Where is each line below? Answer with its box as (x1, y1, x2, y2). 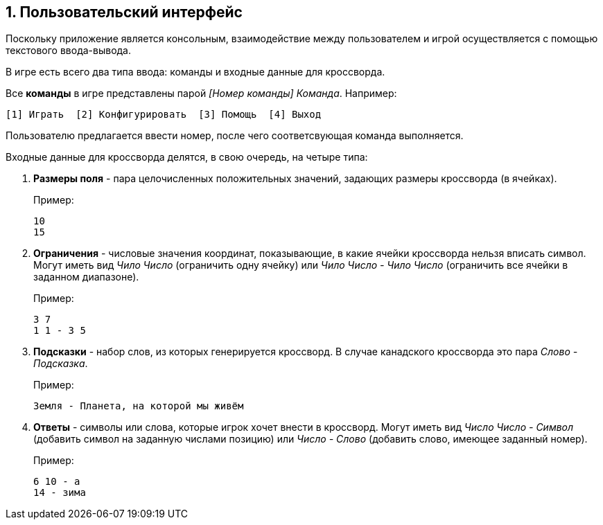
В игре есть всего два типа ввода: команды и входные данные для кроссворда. (6, 66, 385, 78)
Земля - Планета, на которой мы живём (33, 400, 244, 412)
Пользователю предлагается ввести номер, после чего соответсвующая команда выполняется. (6, 130, 464, 142)
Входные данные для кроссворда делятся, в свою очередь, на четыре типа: (6, 151, 368, 163)
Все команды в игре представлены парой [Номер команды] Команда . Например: (6, 87, 397, 100)
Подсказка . (33, 357, 88, 370)
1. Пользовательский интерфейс (6, 3, 243, 21)
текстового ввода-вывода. (6, 44, 132, 57)
